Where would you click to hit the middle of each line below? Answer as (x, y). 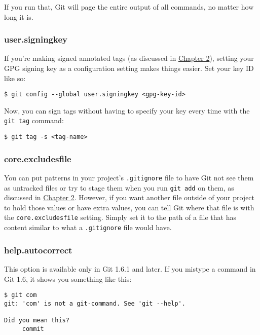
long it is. (19, 16)
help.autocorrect (38, 250)
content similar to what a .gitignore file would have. (88, 227)
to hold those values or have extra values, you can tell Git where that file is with (129, 207)
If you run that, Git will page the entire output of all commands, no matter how (129, 7)
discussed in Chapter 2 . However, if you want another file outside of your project (129, 197)
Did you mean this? (37, 321)
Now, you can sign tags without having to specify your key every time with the (127, 110)
